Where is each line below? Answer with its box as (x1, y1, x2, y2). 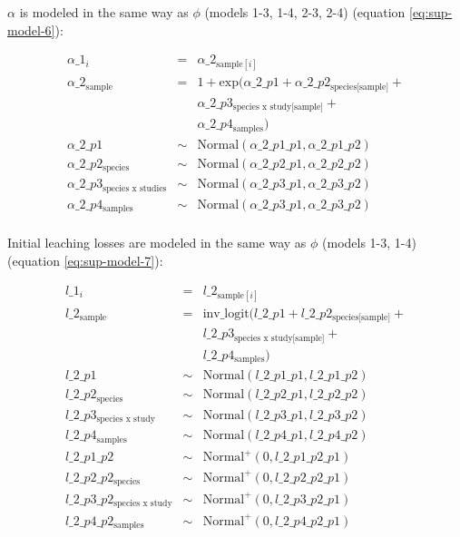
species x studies (103, 183, 167, 193)
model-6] (7, 20, 55, 39)
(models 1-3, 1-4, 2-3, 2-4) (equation (204, 3, 406, 21)
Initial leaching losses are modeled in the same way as (7, 233, 307, 252)
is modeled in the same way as (19, 3, 189, 21)
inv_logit (202, 307, 250, 320)
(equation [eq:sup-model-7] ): (7, 250, 163, 269)
